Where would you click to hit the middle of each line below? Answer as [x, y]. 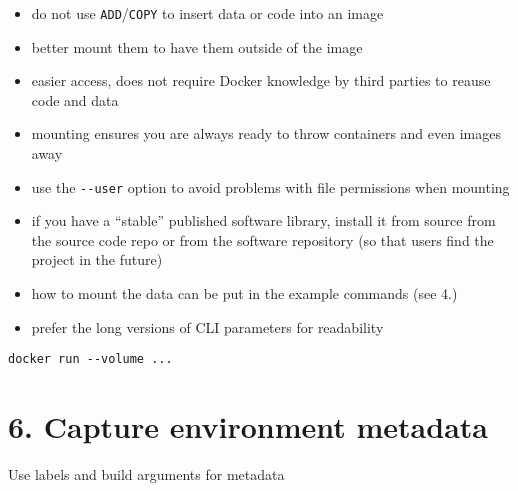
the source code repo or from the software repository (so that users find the [262, 239]
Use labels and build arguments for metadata [146, 474]
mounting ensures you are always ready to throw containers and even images [266, 133]
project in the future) [97, 259]
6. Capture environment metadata [248, 426]
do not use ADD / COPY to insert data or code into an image [207, 13]
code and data [75, 99]
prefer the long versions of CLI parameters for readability [207, 326]
